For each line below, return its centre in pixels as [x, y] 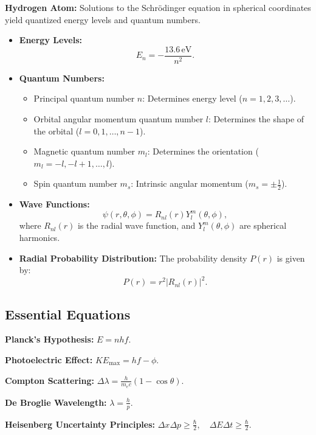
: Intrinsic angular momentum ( [190, 183]
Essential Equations [68, 314]
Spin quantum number [75, 183]
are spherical [263, 225]
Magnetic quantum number [84, 151]
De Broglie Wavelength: [56, 402]
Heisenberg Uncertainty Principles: [80, 424]
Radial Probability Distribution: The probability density [133, 258]
